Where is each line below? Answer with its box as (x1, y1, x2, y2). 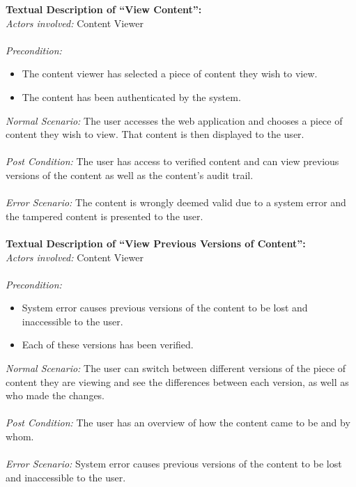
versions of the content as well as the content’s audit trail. (6, 167, 254, 182)
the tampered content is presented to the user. (6, 208, 203, 223)
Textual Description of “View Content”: (6, 2, 202, 16)
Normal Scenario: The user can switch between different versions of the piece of (6, 361, 346, 376)
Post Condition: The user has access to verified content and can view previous (6, 154, 339, 169)
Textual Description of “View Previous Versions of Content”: (6, 235, 306, 250)
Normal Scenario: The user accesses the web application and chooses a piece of (6, 113, 343, 127)
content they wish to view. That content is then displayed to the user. (6, 127, 304, 141)
